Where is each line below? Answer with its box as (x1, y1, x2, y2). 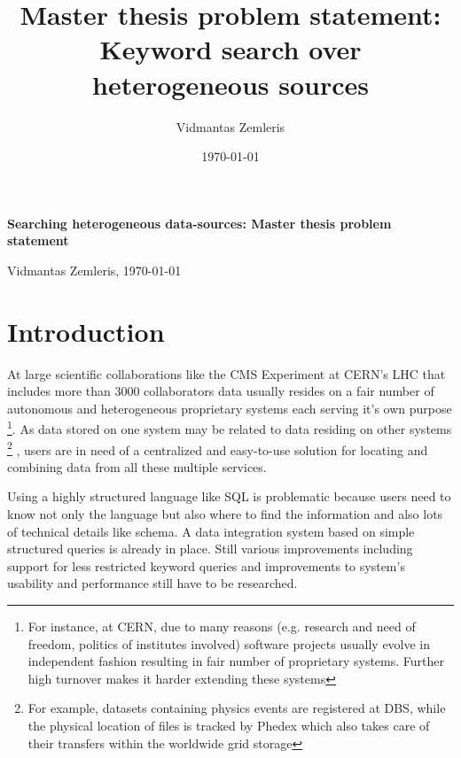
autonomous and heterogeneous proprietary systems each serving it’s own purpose (7, 398, 452, 417)
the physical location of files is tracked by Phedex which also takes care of (27, 716, 430, 734)
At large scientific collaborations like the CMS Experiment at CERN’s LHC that (7, 364, 446, 383)
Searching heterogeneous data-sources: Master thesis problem (7, 213, 392, 232)
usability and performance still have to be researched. (7, 574, 298, 592)
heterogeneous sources (92, 66, 369, 102)
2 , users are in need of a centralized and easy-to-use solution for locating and (7, 437, 428, 459)
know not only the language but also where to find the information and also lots (7, 505, 443, 523)
